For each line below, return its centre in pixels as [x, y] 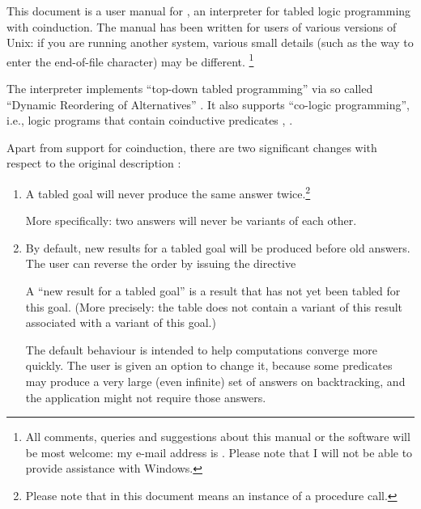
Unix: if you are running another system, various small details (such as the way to [210, 42]
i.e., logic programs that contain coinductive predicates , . [150, 120]
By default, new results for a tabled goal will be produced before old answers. [218, 247]
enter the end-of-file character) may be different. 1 [130, 60]
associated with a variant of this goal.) [121, 322]
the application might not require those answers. [146, 397]
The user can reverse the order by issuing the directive [161, 263]
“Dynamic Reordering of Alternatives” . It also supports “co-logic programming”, [208, 104]
